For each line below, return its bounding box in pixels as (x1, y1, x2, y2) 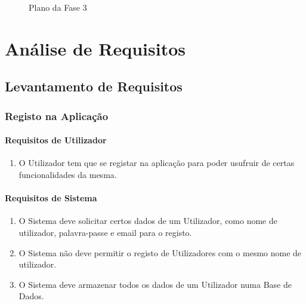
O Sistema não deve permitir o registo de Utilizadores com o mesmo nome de (18, 246, 302, 259)
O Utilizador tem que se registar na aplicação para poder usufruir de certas (18, 156, 295, 169)
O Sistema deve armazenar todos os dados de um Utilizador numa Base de (18, 278, 292, 290)
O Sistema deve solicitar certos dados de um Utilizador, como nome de (18, 214, 277, 227)
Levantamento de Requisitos (5, 77, 183, 96)
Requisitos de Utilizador (5, 134, 107, 146)
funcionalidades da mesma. (18, 168, 117, 180)
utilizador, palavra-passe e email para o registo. (18, 226, 192, 238)
